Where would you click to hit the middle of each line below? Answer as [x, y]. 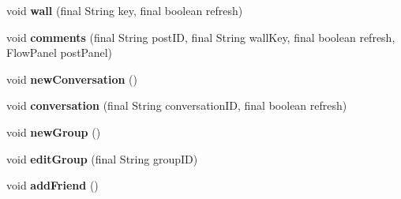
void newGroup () [54, 131]
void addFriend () [52, 185]
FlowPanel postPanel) [60, 53]
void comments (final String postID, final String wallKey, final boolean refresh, [201, 37]
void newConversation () [72, 79]
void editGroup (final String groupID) [102, 158]
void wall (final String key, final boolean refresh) [125, 10]
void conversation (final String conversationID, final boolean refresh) [177, 105]
